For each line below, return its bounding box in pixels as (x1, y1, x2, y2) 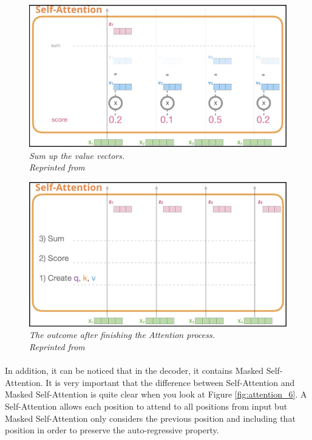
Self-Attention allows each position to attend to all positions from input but (5, 399, 288, 412)
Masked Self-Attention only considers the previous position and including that (5, 411, 296, 424)
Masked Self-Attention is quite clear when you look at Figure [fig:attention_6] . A (5, 388, 307, 401)
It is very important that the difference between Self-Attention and (46, 376, 295, 388)
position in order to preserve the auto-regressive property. (5, 424, 219, 436)
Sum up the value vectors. (29, 149, 125, 161)
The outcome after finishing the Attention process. (29, 328, 215, 341)
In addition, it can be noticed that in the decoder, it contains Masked (5, 364, 264, 377)
